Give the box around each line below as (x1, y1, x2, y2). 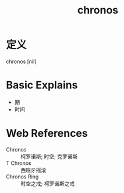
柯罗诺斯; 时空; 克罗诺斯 (20, 153, 78, 160)
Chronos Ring (6, 173, 39, 180)
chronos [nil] (6, 58, 37, 65)
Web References (6, 127, 88, 140)
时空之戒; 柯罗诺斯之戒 (20, 180, 75, 187)
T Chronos (6, 159, 31, 167)
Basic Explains (6, 78, 78, 92)
